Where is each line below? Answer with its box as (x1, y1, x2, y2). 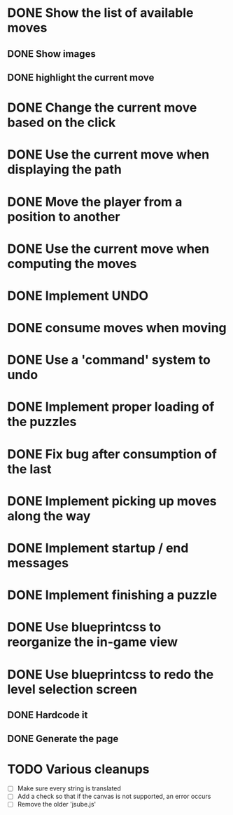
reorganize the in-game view (7, 634, 178, 650)
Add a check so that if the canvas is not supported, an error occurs (17, 792, 211, 801)
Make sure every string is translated (17, 784, 121, 793)
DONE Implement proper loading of (7, 399, 215, 415)
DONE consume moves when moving (7, 320, 227, 336)
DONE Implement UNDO (7, 288, 149, 303)
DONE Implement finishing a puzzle (7, 588, 218, 603)
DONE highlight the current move (7, 72, 155, 84)
